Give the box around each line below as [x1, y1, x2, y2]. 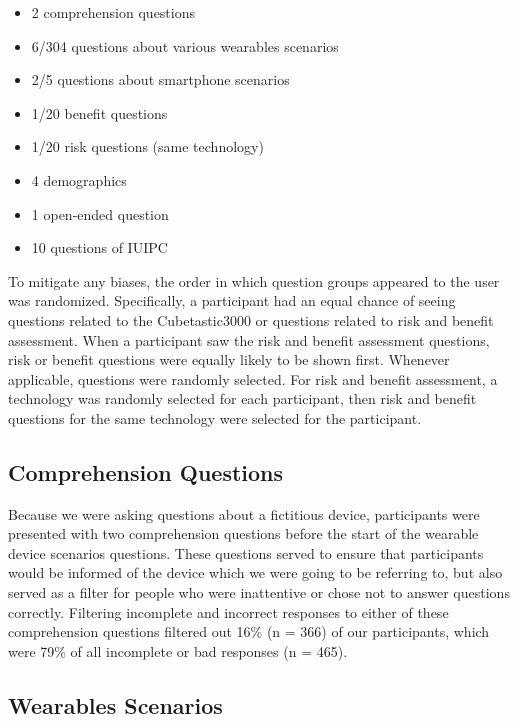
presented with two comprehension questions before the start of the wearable [8, 523, 479, 544]
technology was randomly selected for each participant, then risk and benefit [8, 388, 477, 409]
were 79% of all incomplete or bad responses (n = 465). [8, 640, 348, 661]
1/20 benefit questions [31, 102, 168, 123]
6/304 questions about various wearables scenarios [31, 35, 339, 56]
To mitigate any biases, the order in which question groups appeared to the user [8, 270, 500, 291]
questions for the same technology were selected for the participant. [8, 407, 422, 428]
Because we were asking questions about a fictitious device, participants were [8, 503, 480, 524]
